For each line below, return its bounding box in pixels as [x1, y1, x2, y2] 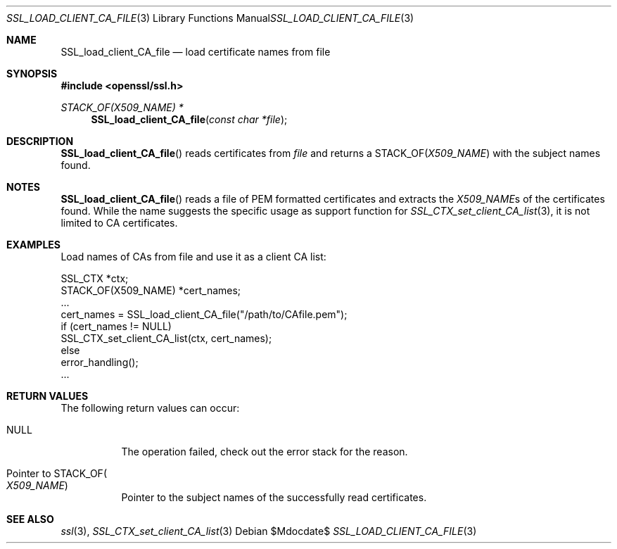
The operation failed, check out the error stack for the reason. [121, 446, 408, 458]
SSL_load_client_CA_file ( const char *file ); [91, 113, 288, 125]
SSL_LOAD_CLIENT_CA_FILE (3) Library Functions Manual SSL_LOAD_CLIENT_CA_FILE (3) [6, 12, 414, 24]
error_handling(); [61, 356, 139, 368]
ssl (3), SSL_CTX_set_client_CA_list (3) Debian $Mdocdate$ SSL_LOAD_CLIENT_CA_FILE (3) [61, 525, 477, 537]
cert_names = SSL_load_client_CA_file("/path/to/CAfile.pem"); [61, 308, 348, 320]
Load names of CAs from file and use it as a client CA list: [61, 251, 326, 263]
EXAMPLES [6, 239, 61, 251]
